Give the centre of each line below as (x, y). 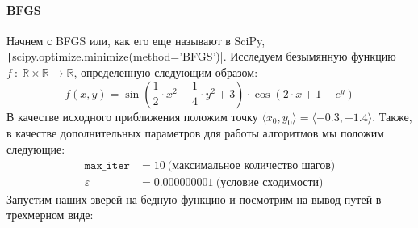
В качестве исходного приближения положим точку (132, 116)
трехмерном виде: (50, 215)
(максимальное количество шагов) (251, 165)
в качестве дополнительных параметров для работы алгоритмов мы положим (195, 133)
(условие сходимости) (270, 182)
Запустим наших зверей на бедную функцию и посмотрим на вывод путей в (194, 198)
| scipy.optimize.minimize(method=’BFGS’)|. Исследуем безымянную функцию (201, 56)
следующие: (36, 149)
